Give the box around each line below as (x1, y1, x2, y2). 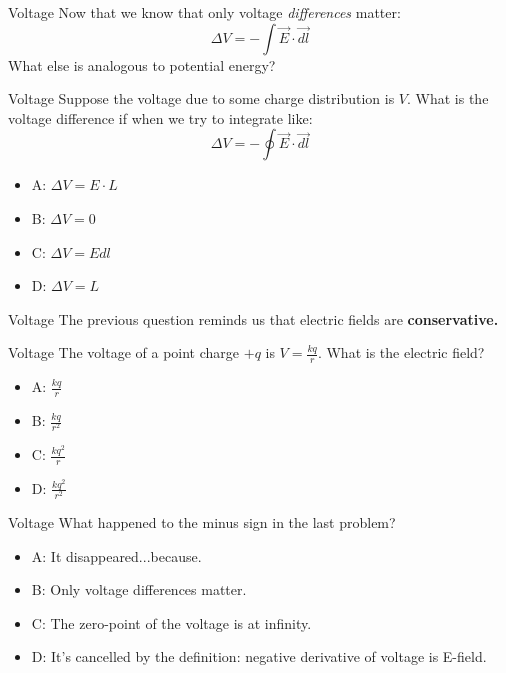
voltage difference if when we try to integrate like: (8, 107, 313, 128)
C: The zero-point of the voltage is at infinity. (31, 612, 312, 633)
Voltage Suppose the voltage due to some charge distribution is (8, 88, 395, 109)
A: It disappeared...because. (31, 545, 202, 566)
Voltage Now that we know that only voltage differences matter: (8, 2, 401, 22)
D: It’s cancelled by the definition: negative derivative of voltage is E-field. (31, 646, 487, 667)
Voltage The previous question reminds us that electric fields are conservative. (8, 308, 499, 329)
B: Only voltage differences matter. (31, 579, 247, 600)
